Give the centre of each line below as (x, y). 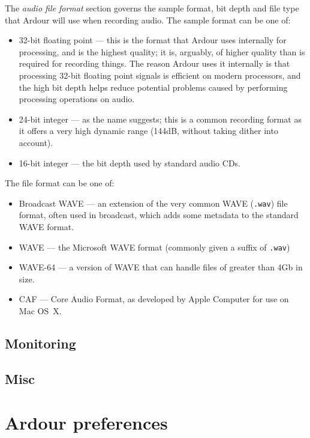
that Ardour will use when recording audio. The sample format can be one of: (148, 20)
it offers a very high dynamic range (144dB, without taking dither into (148, 131)
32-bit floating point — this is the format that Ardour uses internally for (153, 40)
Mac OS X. (40, 311)
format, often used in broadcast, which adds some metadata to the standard (159, 215)
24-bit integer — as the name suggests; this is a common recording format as (160, 119)
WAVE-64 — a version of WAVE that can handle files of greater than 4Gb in (161, 267)
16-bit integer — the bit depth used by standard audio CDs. (130, 163)
